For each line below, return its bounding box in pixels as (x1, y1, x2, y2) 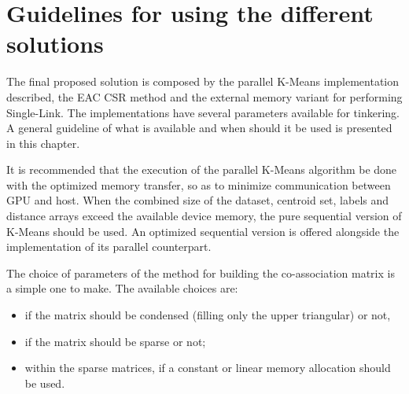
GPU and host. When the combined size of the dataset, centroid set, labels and (6, 192, 389, 208)
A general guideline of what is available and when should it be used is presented (6, 120, 392, 136)
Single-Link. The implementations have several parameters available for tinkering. (6, 104, 400, 120)
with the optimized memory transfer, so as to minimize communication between (6, 176, 391, 193)
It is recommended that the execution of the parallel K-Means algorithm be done (6, 161, 397, 178)
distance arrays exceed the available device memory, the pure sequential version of (6, 208, 402, 224)
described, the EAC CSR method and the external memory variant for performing (6, 88, 403, 105)
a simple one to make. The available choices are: (6, 280, 238, 296)
